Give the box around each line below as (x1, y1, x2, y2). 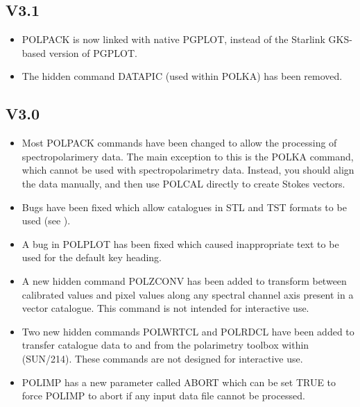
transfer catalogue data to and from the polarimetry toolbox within (22, 338, 309, 352)
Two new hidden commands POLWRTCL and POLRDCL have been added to (22, 324, 354, 338)
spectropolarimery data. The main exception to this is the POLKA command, (22, 149, 354, 163)
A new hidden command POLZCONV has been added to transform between (22, 273, 347, 288)
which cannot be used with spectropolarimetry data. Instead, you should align (22, 163, 354, 177)
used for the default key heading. (22, 250, 162, 265)
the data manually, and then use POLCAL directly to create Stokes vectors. (22, 176, 345, 190)
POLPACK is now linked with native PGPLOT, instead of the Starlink (22, 32, 325, 47)
